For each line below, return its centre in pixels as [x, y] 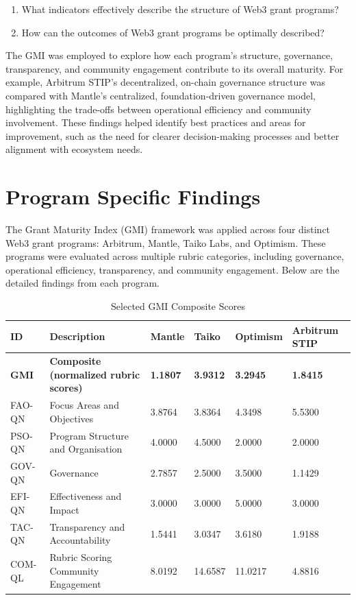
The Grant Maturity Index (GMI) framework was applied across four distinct [168, 229]
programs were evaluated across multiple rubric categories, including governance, [175, 256]
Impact [64, 509]
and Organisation [86, 449]
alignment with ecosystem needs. [74, 149]
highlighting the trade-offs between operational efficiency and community [158, 109]
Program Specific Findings [133, 196]
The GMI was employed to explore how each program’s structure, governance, [169, 55]
